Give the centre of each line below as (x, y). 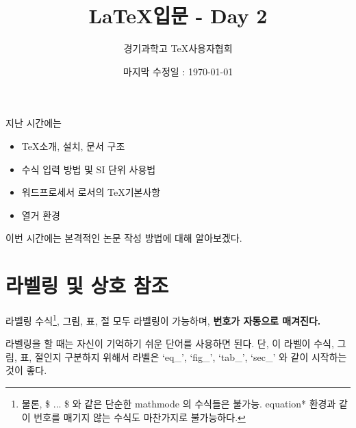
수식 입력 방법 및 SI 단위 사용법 (89, 169)
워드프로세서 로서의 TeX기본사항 (91, 192)
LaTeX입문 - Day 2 (178, 15)
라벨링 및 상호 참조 (87, 285)
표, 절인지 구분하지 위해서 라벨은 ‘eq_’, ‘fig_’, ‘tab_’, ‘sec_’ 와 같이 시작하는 (183, 356)
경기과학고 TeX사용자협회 (178, 48)
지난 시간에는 (34, 123)
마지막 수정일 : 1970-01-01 (178, 71)
